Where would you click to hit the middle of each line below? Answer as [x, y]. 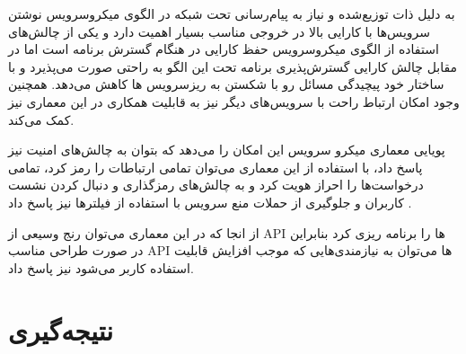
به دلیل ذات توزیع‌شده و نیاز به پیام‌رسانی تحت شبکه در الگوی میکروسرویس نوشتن [232, 13]
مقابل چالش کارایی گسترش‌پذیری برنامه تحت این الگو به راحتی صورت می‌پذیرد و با [233, 66]
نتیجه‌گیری [61, 329]
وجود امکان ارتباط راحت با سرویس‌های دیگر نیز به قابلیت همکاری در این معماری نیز [234, 101]
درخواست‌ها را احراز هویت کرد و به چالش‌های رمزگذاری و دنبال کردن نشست [216, 185]
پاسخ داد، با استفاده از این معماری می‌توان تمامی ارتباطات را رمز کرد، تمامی [215, 167]
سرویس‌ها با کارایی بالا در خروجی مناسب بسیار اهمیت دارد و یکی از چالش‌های [220, 31]
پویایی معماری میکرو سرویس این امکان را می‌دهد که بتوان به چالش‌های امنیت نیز [227, 150]
